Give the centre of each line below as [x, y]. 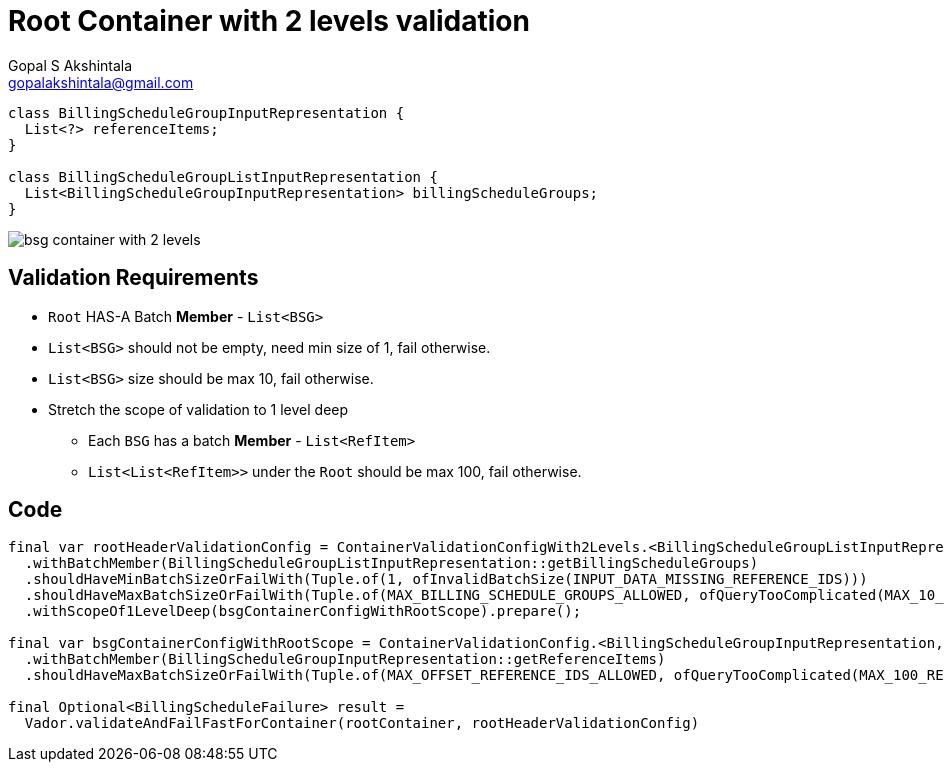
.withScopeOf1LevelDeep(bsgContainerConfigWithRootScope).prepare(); [303, 611]
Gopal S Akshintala [70, 65]
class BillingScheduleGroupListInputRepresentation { [223, 176]
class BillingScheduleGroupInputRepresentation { [206, 112]
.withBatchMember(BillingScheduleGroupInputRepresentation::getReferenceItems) [345, 659]
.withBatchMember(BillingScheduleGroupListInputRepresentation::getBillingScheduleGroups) [391, 563]
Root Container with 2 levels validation [269, 21]
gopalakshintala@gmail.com [101, 82]
